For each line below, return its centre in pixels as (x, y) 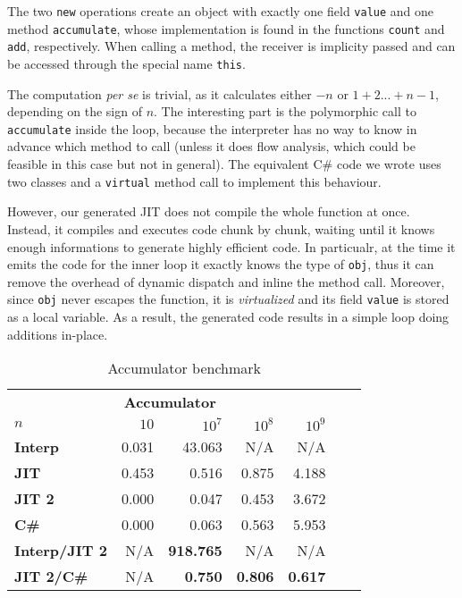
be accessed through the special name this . (126, 63)
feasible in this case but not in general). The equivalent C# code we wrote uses (224, 164)
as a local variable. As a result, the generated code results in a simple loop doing (228, 316)
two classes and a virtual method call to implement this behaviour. (194, 181)
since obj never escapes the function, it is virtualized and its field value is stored (228, 299)
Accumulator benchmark (185, 368)
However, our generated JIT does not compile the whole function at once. (209, 211)
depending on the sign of (75, 111)
